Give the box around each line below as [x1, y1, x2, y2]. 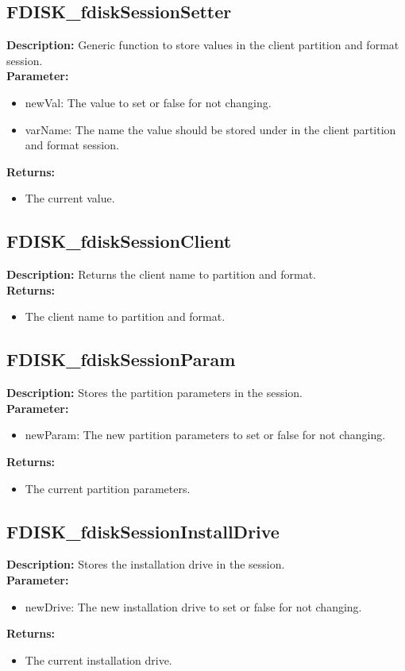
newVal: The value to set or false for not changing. [25, 94, 272, 110]
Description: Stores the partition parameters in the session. [6, 384, 303, 401]
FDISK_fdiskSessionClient [6, 229, 232, 253]
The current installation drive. [25, 651, 172, 668]
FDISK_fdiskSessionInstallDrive [6, 519, 280, 543]
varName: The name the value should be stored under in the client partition [25, 121, 396, 137]
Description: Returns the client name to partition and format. [6, 266, 316, 283]
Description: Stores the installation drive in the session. [6, 556, 285, 573]
